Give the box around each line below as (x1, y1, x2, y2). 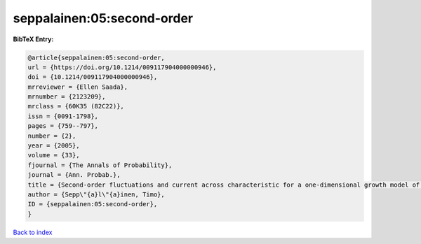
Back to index (13, 228, 53, 236)
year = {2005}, (27, 142, 80, 150)
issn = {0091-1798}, (27, 112, 98, 120)
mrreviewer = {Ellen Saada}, (27, 82, 128, 91)
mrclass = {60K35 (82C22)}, (27, 102, 124, 110)
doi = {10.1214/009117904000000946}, (27, 73, 158, 81)
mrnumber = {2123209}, (27, 93, 106, 101)
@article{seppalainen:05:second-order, (27, 53, 165, 62)
